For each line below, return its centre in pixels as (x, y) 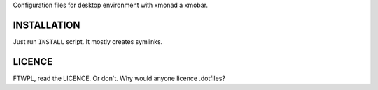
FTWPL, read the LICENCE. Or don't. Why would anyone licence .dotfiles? (119, 78)
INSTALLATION (47, 25)
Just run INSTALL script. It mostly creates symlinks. (88, 41)
